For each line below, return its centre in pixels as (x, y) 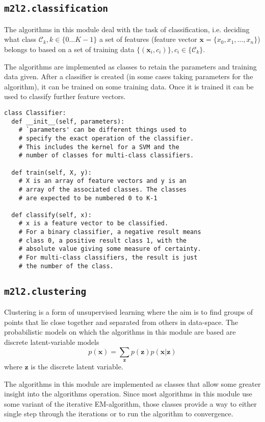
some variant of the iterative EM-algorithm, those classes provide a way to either (130, 403)
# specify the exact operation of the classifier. (106, 138)
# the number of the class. (66, 266)
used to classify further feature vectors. (65, 96)
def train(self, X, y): (51, 172)
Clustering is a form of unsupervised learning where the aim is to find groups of (128, 312)
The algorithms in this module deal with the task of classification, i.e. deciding (127, 29)
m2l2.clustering (45, 291)
